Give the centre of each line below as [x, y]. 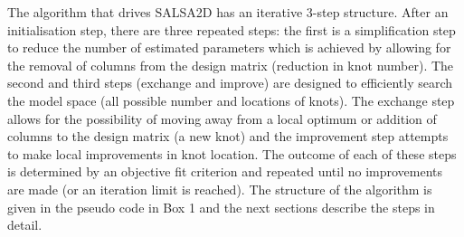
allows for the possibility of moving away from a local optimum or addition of [222, 118]
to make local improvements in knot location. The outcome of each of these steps [232, 153]
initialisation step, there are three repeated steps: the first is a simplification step [232, 29]
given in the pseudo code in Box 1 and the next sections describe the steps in [221, 207]
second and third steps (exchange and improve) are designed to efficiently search [230, 83]
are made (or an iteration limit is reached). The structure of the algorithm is [220, 189]
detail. [25, 225]
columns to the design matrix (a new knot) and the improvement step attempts [228, 136]
